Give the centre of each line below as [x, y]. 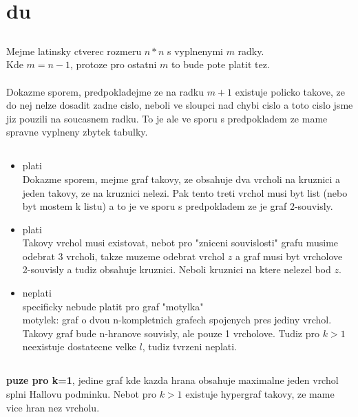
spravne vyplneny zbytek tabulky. [77, 132]
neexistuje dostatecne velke [79, 346]
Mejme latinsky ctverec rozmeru [74, 51]
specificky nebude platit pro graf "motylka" [113, 306]
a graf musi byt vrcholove [289, 256]
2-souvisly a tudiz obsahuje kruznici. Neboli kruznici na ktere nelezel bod [177, 269]
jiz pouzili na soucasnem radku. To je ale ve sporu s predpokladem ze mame [167, 118]
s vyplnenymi [195, 51]
